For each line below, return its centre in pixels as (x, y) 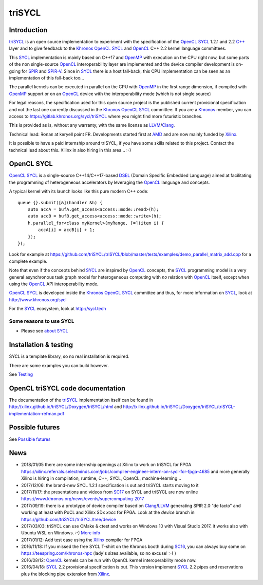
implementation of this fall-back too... (47, 78)
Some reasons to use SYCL (42, 321)
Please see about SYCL (45, 331)
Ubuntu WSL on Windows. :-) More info (61, 533)
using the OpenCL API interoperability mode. (54, 284)
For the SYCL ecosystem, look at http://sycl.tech (58, 309)
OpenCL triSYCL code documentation (67, 388)
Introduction (28, 30)
